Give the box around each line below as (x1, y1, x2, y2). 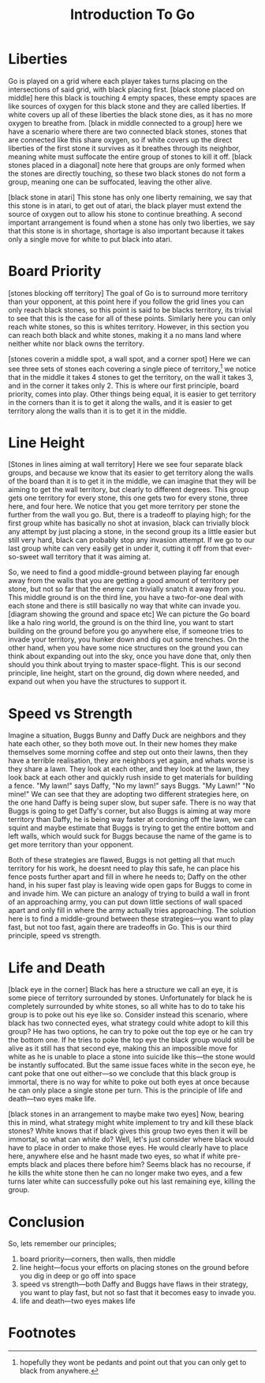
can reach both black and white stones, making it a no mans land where (8, 330, 242, 339)
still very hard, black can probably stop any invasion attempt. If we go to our (8, 536, 256, 545)
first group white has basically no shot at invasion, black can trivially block (8, 518, 250, 528)
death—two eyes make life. (8, 1094, 97, 1104)
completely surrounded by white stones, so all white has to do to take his (8, 1002, 245, 1011)
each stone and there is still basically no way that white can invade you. (8, 601, 241, 611)
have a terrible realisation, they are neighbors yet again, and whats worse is (8, 756, 254, 765)
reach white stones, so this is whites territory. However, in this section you (8, 322, 249, 332)
